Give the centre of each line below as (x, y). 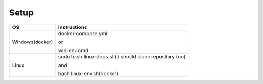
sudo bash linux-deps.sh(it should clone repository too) (122, 56)
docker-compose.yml (83, 33)
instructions (73, 27)
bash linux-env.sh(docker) (88, 73)
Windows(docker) (32, 42)
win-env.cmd (73, 50)
